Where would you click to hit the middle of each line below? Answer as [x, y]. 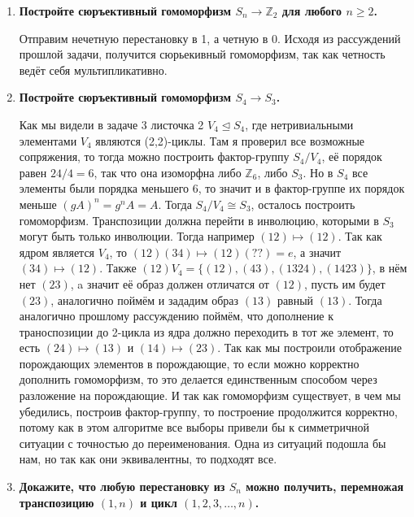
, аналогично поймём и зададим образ [145, 300]
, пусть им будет [345, 283]
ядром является [57, 252]
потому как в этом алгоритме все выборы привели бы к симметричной [194, 427]
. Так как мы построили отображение [309, 348]
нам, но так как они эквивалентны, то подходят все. [148, 459]
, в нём [390, 268]
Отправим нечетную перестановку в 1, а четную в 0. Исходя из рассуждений [210, 38]
